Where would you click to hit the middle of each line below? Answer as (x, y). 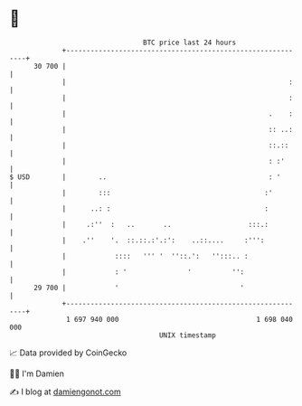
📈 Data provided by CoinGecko (68, 353)
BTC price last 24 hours (190, 42)
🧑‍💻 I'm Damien (37, 373)
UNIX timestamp (188, 335)
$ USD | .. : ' (145, 177)
